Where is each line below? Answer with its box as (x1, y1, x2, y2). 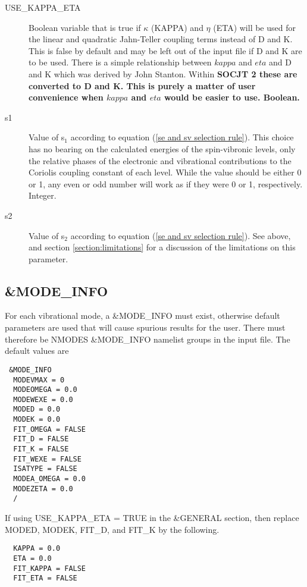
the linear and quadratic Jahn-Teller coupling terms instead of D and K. (29, 33, 293, 45)
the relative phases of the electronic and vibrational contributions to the (29, 154, 292, 167)
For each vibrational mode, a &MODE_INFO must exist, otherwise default (5, 309, 280, 322)
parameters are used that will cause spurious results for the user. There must (5, 321, 286, 334)
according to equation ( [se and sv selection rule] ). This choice (70, 131, 294, 143)
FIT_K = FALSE (13, 445, 69, 454)
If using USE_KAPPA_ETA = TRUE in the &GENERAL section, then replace (5, 511, 299, 524)
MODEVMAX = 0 (13, 375, 65, 384)
